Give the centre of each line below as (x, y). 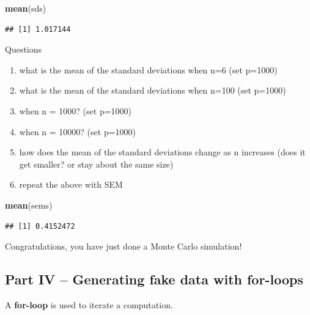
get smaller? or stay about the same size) (96, 164)
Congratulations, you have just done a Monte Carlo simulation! (124, 246)
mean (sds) (26, 8)
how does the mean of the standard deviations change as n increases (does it (162, 152)
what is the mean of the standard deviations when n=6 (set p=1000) (148, 69)
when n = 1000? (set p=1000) (76, 110)
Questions (24, 49)
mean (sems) (29, 205)
